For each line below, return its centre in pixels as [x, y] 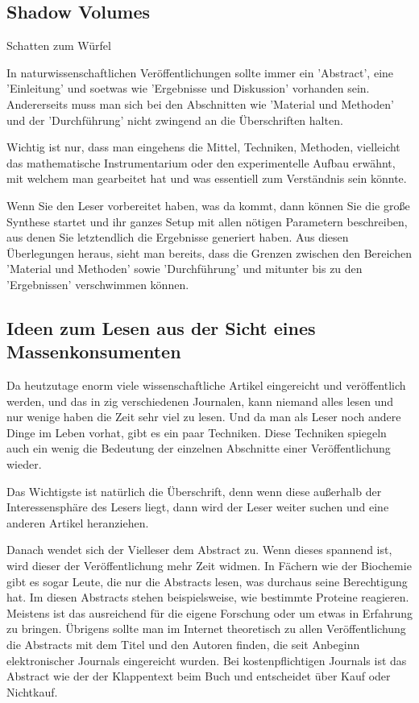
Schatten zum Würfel [59, 45]
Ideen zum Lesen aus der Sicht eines [161, 327]
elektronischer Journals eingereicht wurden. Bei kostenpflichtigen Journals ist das [207, 660]
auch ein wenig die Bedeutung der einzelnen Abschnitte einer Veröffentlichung [199, 448]
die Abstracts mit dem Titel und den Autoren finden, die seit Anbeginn [183, 645]
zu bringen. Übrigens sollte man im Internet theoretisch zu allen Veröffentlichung [206, 629]
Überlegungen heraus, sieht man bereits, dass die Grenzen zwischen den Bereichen [209, 252]
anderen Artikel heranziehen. [78, 522]
